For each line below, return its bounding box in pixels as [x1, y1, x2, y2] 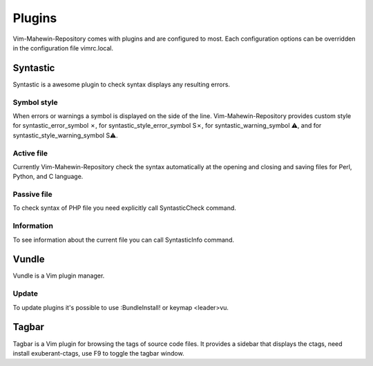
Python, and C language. [12, 173, 84, 181]
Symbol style [12, 97, 58, 107]
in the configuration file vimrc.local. [12, 44, 114, 52]
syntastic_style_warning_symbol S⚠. [12, 131, 118, 139]
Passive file [12, 190, 53, 200]
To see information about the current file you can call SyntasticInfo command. [12, 235, 235, 244]
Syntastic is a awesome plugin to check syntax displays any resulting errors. [12, 80, 231, 88]
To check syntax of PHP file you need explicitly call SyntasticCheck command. [12, 204, 236, 212]
